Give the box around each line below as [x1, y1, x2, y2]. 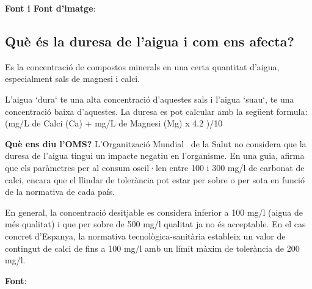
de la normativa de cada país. [5, 185, 115, 198]
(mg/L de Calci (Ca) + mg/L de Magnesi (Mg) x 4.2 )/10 [5, 117, 223, 130]
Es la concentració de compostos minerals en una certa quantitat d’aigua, [5, 60, 280, 73]
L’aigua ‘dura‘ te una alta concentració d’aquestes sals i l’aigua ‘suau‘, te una [5, 92, 294, 105]
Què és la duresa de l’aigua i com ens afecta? [5, 31, 294, 50]
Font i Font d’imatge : [5, 2, 96, 14]
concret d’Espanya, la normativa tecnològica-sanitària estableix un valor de [5, 229, 286, 242]
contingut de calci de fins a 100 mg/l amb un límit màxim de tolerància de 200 [5, 241, 300, 254]
